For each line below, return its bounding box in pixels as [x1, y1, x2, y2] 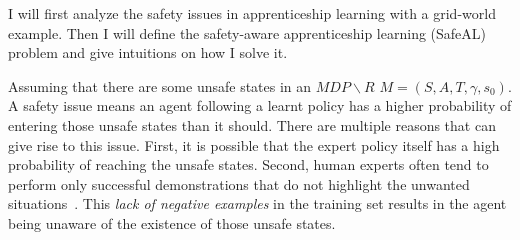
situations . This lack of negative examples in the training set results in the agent [8, 193, 507, 214]
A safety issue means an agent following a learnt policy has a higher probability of [8, 95, 512, 116]
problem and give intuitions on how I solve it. [8, 42, 288, 63]
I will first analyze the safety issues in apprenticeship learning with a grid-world [8, 3, 496, 23]
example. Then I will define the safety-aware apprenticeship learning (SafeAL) [8, 22, 487, 43]
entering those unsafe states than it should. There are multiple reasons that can [8, 114, 496, 135]
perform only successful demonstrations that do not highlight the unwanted [8, 173, 470, 194]
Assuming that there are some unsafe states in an [8, 75, 312, 96]
